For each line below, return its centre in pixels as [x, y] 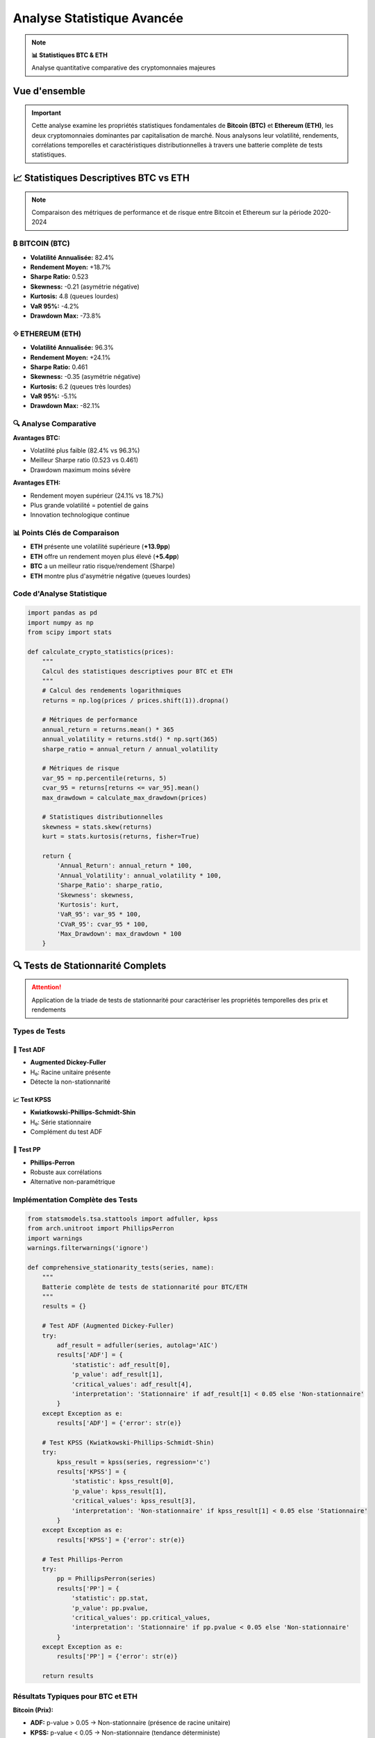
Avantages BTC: [36, 437]
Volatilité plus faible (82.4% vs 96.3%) [85, 450]
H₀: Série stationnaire [61, 1122]
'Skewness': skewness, [95, 895]
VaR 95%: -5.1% [54, 396]
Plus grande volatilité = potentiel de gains [89, 505]
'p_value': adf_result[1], [117, 1374]
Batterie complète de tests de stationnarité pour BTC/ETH [145, 1287]
